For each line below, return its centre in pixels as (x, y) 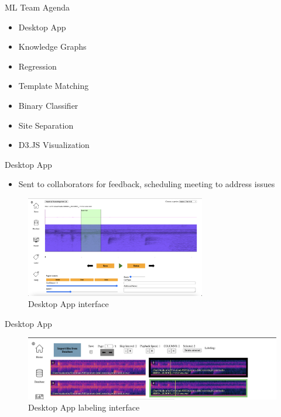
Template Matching (54, 86)
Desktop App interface (68, 304)
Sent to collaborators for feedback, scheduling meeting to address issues (147, 184)
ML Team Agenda (37, 7)
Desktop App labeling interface (84, 407)
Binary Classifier (48, 105)
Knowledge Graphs (52, 46)
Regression (37, 66)
